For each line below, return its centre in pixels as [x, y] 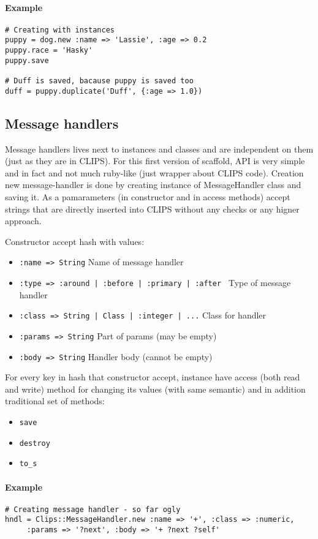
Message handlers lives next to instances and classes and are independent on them [159, 149]
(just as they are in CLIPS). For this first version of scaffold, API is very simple [155, 161]
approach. [23, 221]
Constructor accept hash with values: [75, 241]
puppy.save [27, 60]
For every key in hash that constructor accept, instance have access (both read [153, 377]
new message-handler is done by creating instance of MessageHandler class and [153, 185]
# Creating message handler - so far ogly [93, 509]
